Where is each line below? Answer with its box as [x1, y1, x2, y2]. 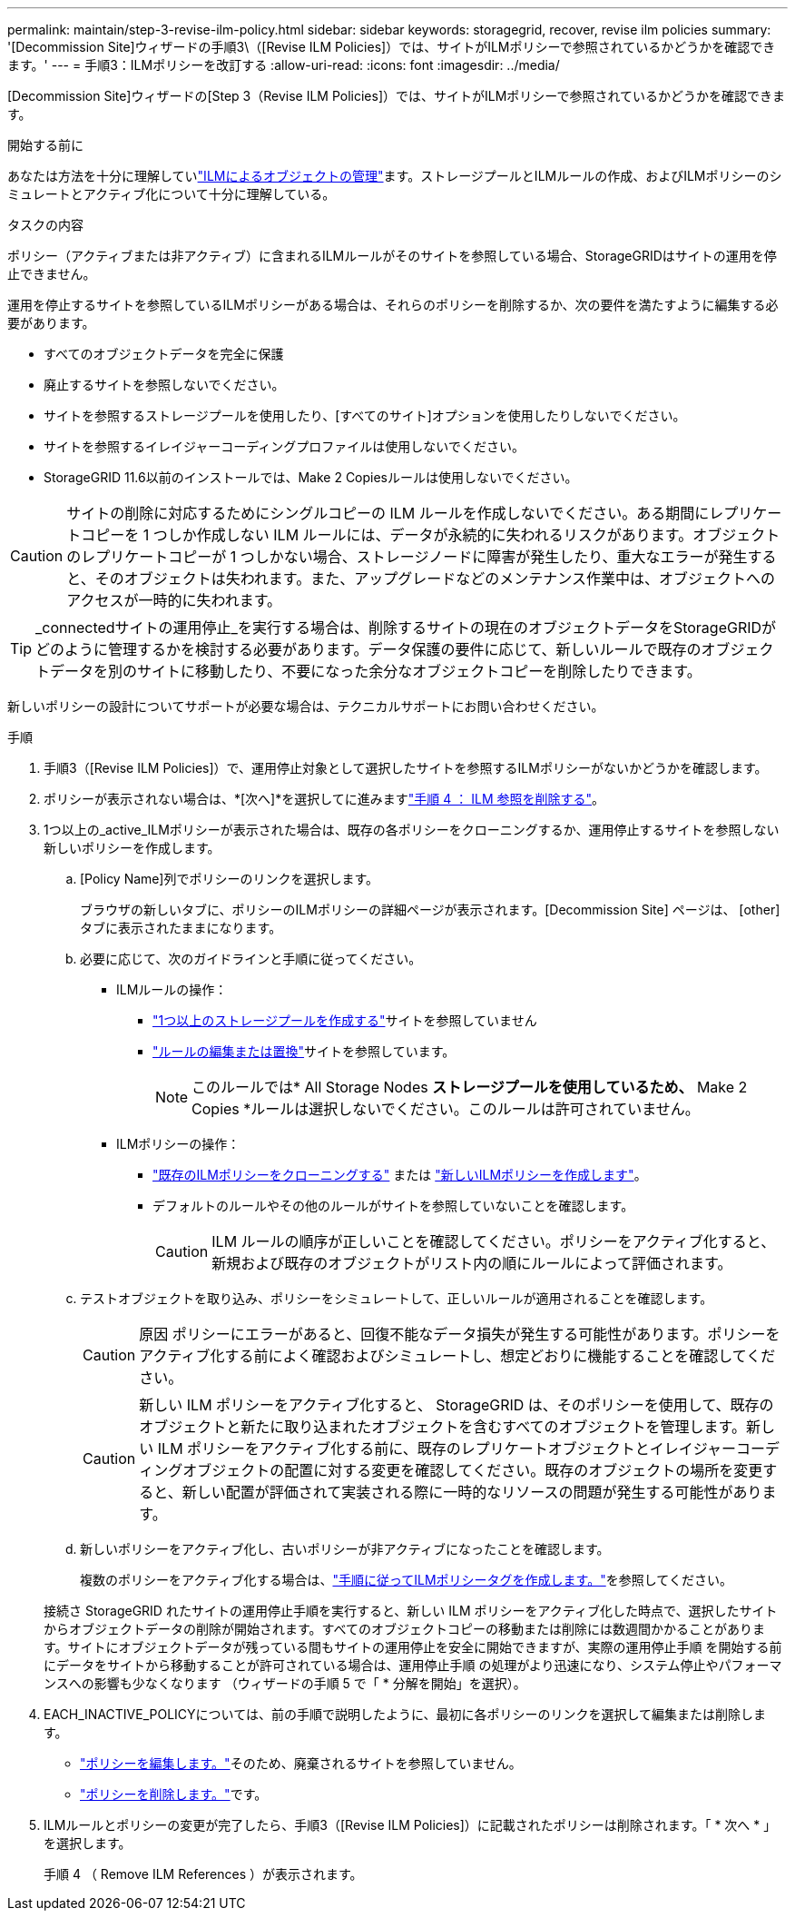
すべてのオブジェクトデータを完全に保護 [44, 346, 284, 361]
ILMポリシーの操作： [116, 1136, 240, 1152]
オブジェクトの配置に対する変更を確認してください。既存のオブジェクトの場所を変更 [182, 1461, 763, 1479]
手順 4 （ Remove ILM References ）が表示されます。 [44, 1866, 363, 1882]
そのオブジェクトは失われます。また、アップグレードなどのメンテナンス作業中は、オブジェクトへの [94, 569, 775, 588]
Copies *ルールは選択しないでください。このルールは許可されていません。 [191, 1100, 700, 1118]
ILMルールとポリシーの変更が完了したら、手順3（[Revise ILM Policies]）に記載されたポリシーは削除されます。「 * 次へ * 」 [44, 1817, 777, 1833]
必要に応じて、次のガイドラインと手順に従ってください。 [80, 951, 422, 966]
